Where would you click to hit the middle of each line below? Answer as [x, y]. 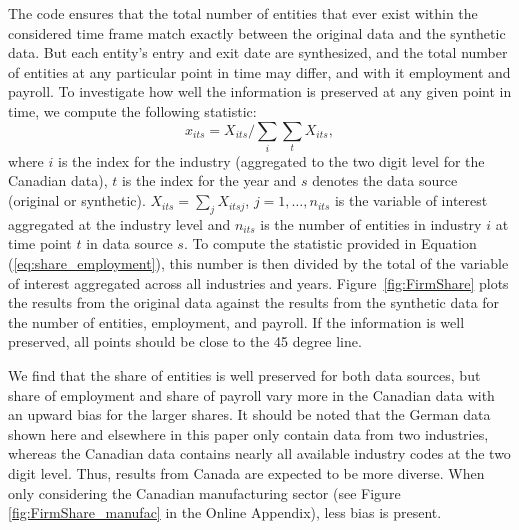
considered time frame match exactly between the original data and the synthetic [257, 32]
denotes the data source [385, 180]
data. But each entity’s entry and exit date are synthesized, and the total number [258, 52]
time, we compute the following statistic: [132, 110]
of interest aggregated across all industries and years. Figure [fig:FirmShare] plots [258, 282]
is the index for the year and [209, 180]
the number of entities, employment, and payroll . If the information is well [236, 321]
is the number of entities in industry [371, 223]
